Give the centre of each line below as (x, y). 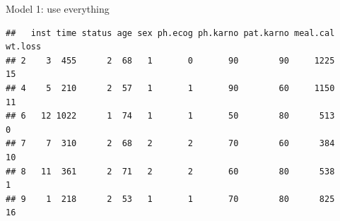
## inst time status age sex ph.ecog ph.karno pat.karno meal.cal (170, 33)
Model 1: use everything (58, 8)
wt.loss (24, 47)
